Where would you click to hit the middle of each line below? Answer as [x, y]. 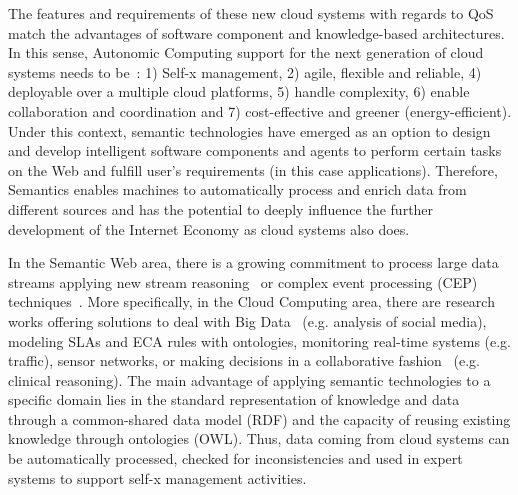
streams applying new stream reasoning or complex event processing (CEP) [243, 281]
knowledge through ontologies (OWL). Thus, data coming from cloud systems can [259, 438]
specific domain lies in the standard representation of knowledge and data [234, 399]
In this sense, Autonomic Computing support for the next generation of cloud [246, 52]
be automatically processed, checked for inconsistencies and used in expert [235, 458]
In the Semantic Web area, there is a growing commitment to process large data [253, 262]
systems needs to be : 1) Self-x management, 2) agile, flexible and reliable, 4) [245, 71]
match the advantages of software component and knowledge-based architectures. [256, 32]
